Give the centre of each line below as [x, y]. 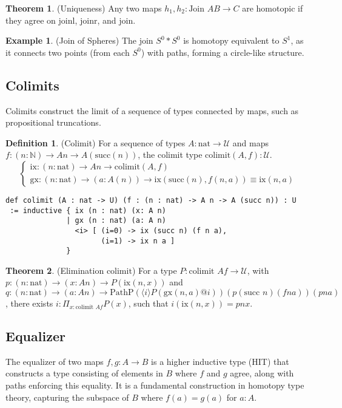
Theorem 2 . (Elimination [55, 270]
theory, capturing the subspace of [67, 397]
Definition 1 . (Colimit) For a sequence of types [96, 142]
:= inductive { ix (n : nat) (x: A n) [88, 210]
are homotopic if [273, 8]
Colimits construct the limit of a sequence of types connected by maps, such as [152, 110]
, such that [148, 303]
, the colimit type [170, 155]
